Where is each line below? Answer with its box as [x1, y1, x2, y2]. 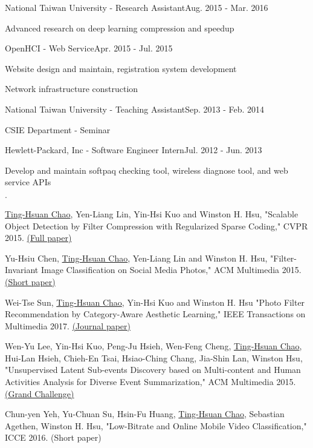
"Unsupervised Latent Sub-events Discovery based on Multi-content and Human [5, 363, 301, 376]
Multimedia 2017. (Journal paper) [5, 319, 131, 332]
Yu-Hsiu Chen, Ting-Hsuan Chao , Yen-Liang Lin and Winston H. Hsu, [5, 251, 268, 264]
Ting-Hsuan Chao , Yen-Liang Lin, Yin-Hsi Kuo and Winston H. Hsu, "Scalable [5, 207, 298, 220]
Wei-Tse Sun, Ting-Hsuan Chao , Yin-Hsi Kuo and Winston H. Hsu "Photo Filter [5, 295, 305, 308]
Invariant [5, 263, 39, 276]
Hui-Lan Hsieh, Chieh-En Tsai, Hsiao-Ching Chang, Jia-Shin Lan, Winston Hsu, [5, 351, 303, 364]
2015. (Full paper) [5, 231, 72, 244]
